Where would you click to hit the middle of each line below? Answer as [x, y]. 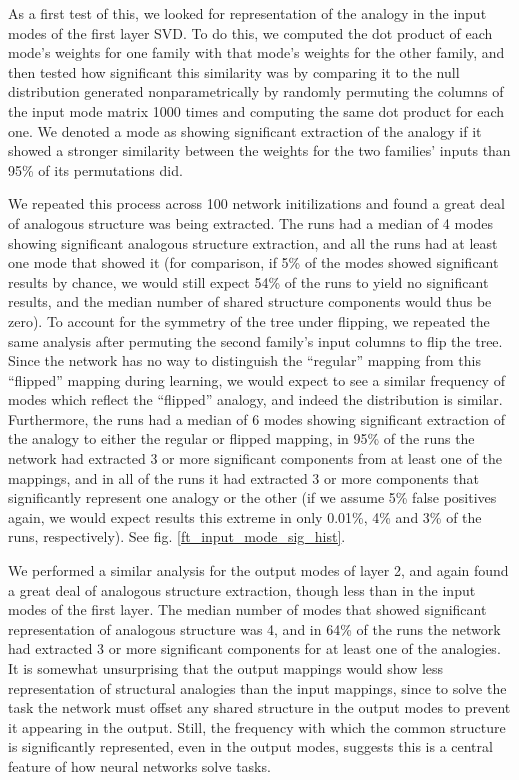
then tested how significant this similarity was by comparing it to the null [234, 71]
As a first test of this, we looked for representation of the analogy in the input [247, 13]
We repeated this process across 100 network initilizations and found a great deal [256, 203]
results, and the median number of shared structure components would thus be [250, 301]
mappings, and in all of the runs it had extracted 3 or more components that [243, 477]
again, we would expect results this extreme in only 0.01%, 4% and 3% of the [245, 516]
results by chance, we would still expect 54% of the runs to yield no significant [248, 281]
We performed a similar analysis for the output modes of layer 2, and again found [258, 570]
